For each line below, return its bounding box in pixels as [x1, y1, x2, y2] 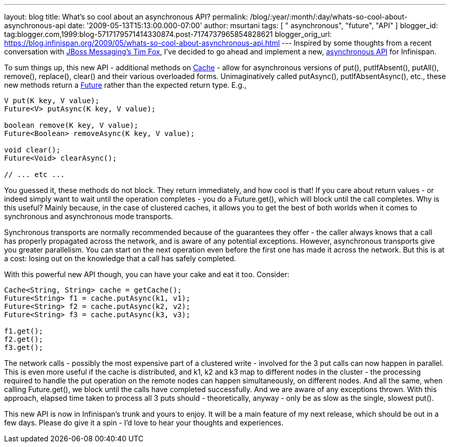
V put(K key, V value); [4, 96, 100, 105]
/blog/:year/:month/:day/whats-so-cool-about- [250, 12, 408, 21]
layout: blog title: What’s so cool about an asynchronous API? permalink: [4, 12, 248, 21]
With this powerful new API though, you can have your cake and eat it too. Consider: [4, 270, 290, 279]
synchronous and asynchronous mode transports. [4, 212, 173, 221]
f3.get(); [4, 343, 43, 352]
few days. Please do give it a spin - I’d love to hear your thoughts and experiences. [4, 418, 284, 427]
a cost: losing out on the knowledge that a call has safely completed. [4, 254, 236, 263]
